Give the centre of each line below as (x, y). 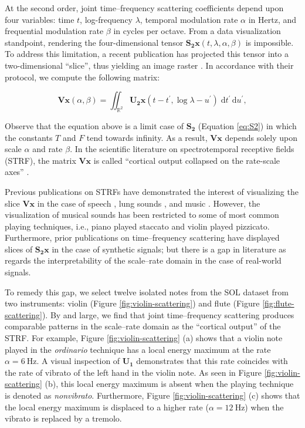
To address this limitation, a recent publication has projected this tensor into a (147, 54)
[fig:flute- (278, 303)
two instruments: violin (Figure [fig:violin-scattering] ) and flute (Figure (132, 303)
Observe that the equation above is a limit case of (94, 125)
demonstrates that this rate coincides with (212, 361)
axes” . (17, 172)
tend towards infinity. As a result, (147, 137)
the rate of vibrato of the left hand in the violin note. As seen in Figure (133, 372)
